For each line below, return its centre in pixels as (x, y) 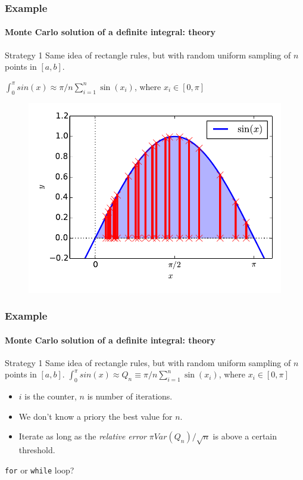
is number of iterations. (130, 396)
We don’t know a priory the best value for (96, 416)
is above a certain (245, 436)
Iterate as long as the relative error (82, 436)
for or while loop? (40, 470)
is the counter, (51, 396)
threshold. (37, 450)
